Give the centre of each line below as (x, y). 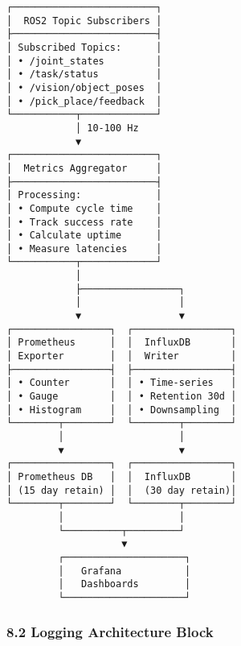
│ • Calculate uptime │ (84, 236)
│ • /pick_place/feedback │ (84, 101)
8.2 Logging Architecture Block (110, 632)
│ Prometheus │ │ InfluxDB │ (122, 343)
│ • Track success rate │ (84, 222)
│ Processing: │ (84, 195)
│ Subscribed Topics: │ (84, 47)
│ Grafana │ (125, 571)
